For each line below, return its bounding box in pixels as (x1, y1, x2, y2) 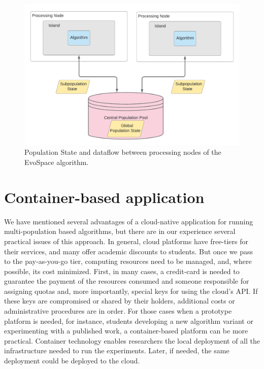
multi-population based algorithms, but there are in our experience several (4, 226, 236, 237)
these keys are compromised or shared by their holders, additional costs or (4, 295, 235, 306)
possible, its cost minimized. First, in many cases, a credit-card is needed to (4, 265, 240, 276)
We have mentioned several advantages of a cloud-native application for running (4, 216, 253, 226)
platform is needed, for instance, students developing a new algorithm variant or (4, 315, 253, 326)
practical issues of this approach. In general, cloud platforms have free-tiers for (4, 236, 249, 246)
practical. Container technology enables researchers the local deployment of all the (4, 335, 260, 346)
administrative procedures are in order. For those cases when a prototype (4, 306, 232, 316)
